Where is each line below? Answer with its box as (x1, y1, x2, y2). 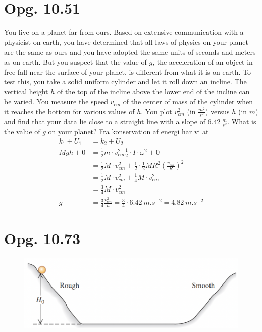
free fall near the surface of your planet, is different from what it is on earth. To (4, 66, 251, 77)
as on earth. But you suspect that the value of (4, 56, 147, 67)
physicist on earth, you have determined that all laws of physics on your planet (4, 36, 248, 47)
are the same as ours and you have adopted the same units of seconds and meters (4, 46, 256, 57)
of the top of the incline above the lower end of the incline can (57, 86, 250, 97)
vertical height (4, 86, 48, 97)
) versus (205, 106, 230, 116)
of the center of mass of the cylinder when (123, 96, 253, 107)
